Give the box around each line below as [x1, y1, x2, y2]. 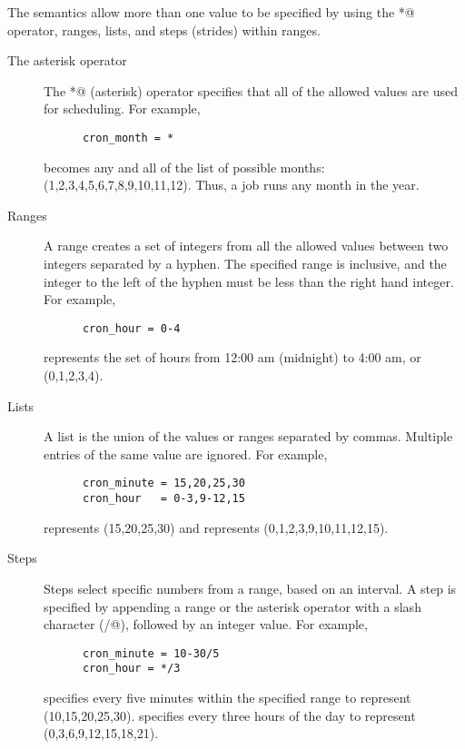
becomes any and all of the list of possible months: [44, 157, 325, 176]
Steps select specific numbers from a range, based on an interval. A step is [44, 578, 457, 597]
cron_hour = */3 [82, 662, 181, 675]
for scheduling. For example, [44, 99, 201, 118]
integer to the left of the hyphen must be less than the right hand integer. [44, 271, 454, 291]
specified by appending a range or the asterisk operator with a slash [44, 596, 421, 616]
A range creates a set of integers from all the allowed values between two [44, 236, 449, 255]
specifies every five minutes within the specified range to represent [44, 688, 411, 706]
